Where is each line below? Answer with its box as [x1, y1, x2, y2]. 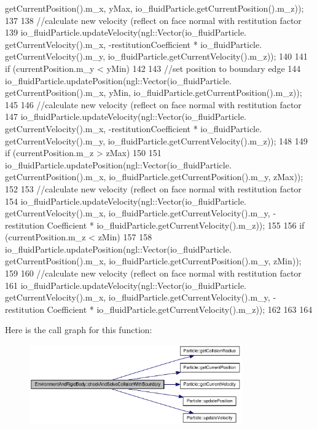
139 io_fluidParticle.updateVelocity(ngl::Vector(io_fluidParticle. [5, 26, 246, 39]
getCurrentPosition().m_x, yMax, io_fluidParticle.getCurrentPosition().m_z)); [5, 2, 304, 14]
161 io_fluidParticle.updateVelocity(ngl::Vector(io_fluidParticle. [5, 278, 246, 291]
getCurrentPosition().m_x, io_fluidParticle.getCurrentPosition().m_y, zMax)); [5, 170, 303, 183]
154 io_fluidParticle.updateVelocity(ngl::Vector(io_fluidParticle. [5, 194, 246, 207]
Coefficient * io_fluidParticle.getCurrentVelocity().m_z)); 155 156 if [47, 218, 305, 231]
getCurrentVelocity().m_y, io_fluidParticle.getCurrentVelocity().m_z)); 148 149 [5, 134, 308, 147]
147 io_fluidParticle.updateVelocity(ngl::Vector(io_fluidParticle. [5, 110, 246, 123]
